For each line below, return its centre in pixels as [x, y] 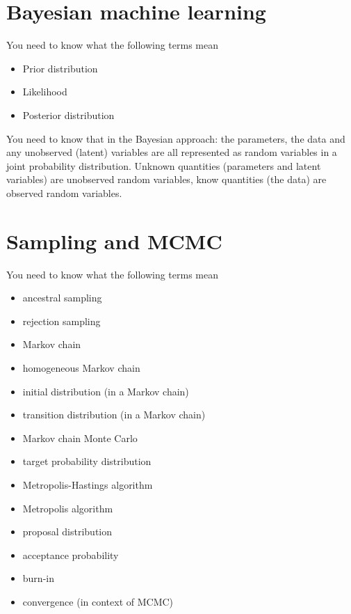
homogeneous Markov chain [81, 367]
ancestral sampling [62, 298]
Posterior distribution [68, 115]
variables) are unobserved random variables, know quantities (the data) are [166, 179]
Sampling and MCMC [114, 241]
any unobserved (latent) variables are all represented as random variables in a [172, 152]
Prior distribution [60, 68]
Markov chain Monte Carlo [80, 438]
